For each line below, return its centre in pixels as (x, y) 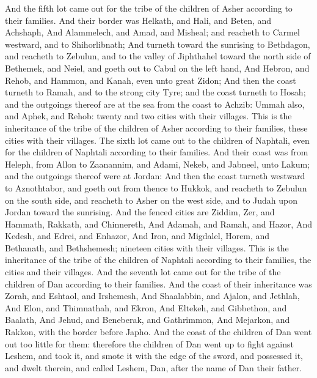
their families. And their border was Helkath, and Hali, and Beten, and (138, 20)
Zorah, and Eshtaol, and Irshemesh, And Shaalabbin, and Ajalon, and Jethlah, (152, 296)
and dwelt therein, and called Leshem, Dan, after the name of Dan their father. (154, 367)
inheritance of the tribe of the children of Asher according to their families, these (156, 128)
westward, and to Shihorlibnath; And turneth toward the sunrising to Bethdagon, (158, 44)
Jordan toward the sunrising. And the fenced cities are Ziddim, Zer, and (140, 212)
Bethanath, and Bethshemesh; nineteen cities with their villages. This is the (147, 247)
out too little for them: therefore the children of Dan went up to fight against (149, 343)
